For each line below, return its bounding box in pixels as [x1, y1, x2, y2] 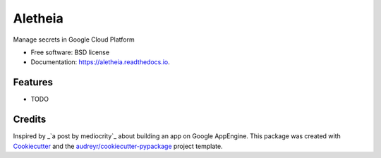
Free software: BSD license [30, 48, 109, 56]
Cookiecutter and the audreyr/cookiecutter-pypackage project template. [13, 142, 223, 150]
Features [13, 76, 53, 88]
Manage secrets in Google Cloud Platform [13, 35, 135, 44]
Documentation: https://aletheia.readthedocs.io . [30, 58, 171, 66]
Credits [13, 114, 47, 126]
